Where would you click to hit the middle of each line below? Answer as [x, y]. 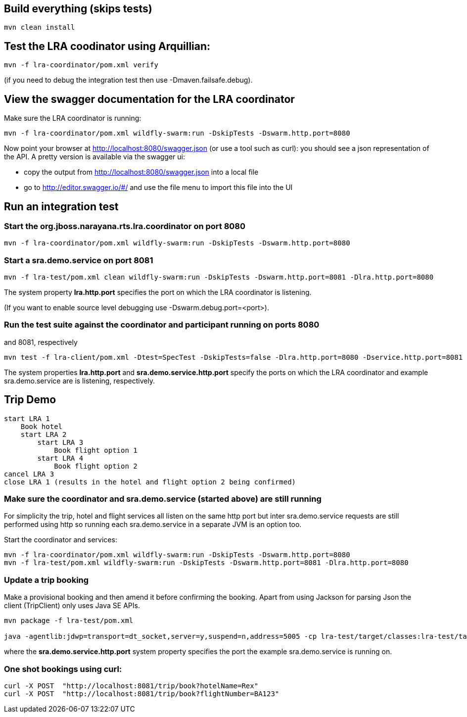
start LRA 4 [60, 458]
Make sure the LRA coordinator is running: [73, 118]
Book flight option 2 [96, 466]
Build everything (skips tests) [78, 9]
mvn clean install [40, 27]
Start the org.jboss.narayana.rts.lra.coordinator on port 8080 [125, 226]
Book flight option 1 [96, 450]
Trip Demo [30, 400]
